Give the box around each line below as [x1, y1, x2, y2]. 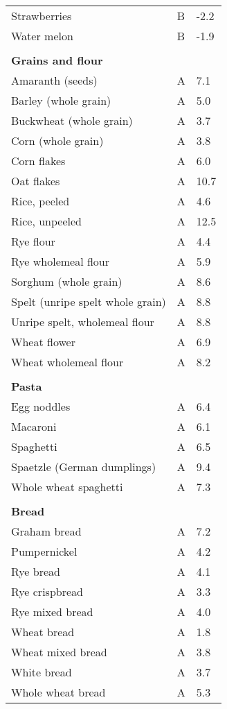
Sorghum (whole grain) [11, 273, 122, 289]
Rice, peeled [11, 193, 70, 209]
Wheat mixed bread [11, 644, 107, 660]
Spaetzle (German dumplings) [11, 459, 156, 475]
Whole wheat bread [11, 684, 106, 700]
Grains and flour [11, 52, 103, 68]
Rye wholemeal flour [11, 253, 110, 269]
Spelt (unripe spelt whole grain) [11, 293, 166, 309]
